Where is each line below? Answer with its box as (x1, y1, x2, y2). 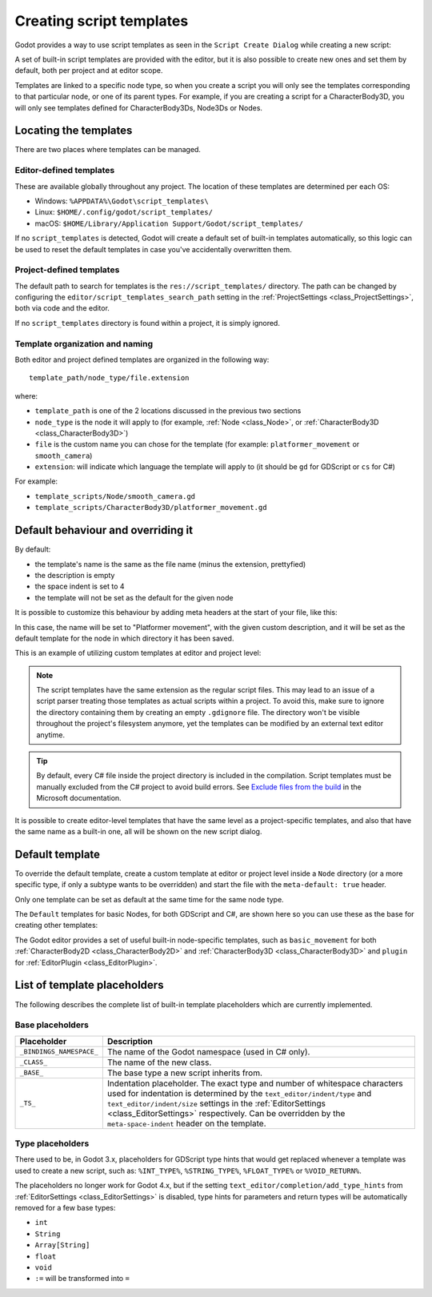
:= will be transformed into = (34, 1274, 130, 1283)
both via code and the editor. (14, 303, 110, 313)
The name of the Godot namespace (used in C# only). (106, 1046, 310, 1057)
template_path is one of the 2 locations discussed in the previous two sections (34, 406, 302, 416)
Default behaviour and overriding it (14, 524, 194, 537)
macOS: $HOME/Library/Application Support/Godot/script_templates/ (34, 219, 304, 228)
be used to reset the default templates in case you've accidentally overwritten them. (14, 244, 292, 254)
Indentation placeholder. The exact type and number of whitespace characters (106, 1078, 403, 1089)
